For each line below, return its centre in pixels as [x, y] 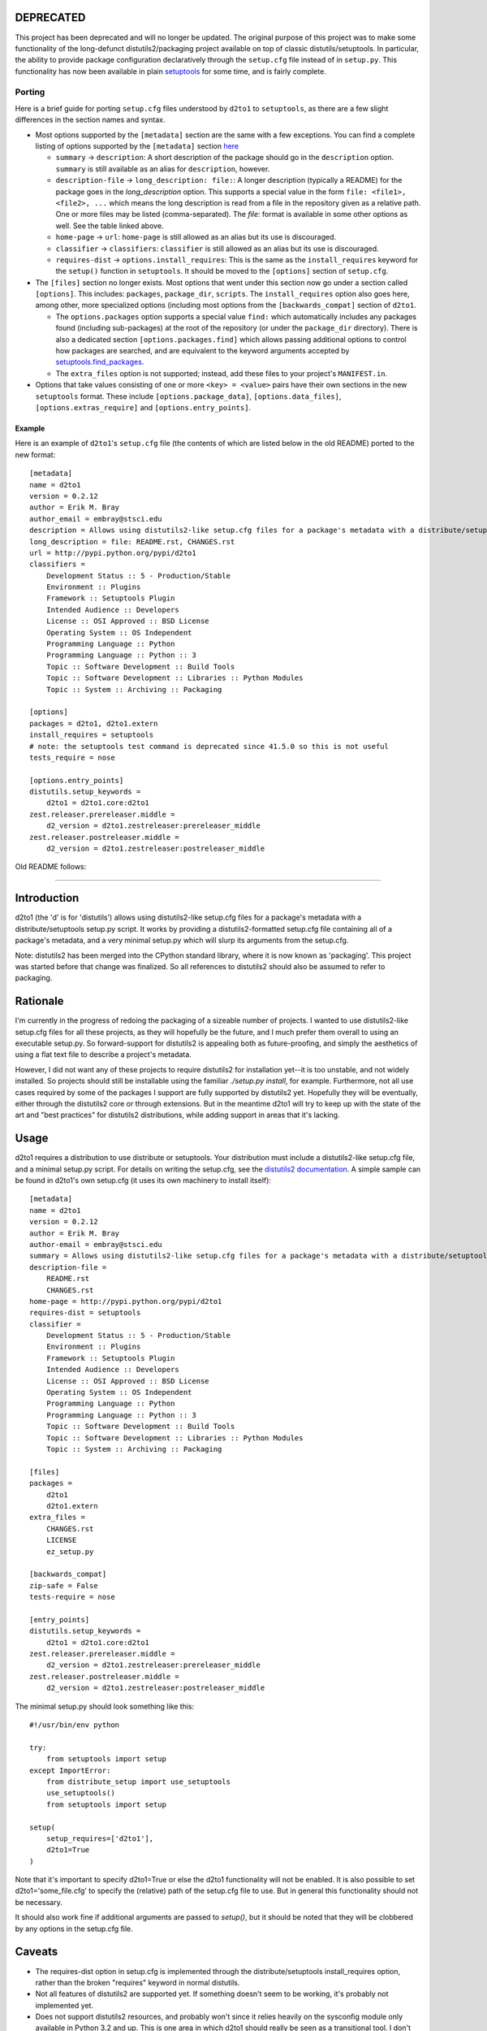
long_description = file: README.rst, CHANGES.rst [132, 541]
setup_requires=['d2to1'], [100, 1838]
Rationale [39, 1001]
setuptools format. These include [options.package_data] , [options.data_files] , [188, 396]
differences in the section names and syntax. [90, 120]
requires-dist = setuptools [85, 1313]
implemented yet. [64, 2005]
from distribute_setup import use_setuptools [138, 1782]
